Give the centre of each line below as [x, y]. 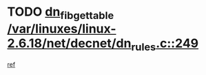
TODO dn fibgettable [61, 13]
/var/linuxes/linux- [62, 29]
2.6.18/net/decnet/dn [69, 43]
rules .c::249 [165, 44]
